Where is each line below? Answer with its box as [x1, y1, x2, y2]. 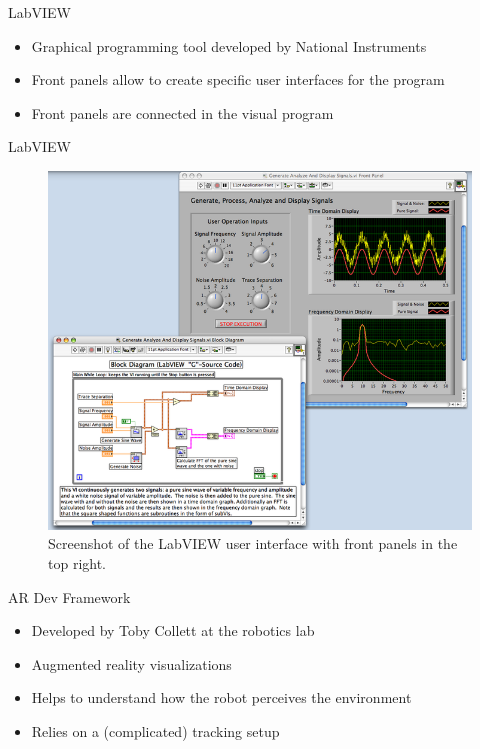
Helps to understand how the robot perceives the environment [31, 687, 412, 708]
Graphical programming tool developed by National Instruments [31, 35, 427, 56]
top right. [48, 552, 107, 573]
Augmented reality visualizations [31, 653, 232, 674]
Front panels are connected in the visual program [31, 102, 334, 123]
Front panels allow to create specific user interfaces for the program [31, 69, 445, 90]
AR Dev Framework [8, 586, 131, 607]
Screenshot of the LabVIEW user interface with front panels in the [48, 533, 458, 554]
